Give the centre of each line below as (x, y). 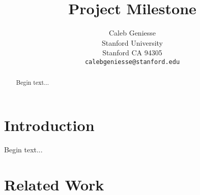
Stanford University (132, 42)
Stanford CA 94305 (132, 53)
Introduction (49, 125)
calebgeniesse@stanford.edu (132, 62)
